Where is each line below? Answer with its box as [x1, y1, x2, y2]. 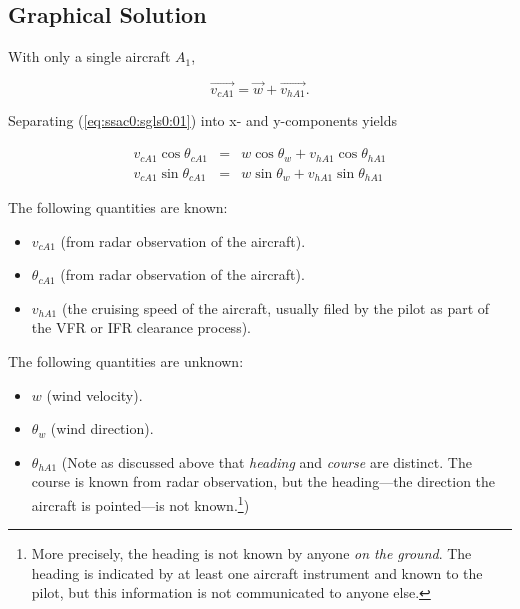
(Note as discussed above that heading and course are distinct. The [61, 451, 472, 472]
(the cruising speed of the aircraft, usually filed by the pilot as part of [61, 297, 490, 318]
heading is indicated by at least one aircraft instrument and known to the [31, 562, 483, 583]
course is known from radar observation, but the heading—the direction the [31, 471, 496, 492]
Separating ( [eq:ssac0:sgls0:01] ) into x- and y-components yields [8, 110, 398, 131]
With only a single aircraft [8, 46, 171, 67]
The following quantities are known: [8, 197, 228, 218]
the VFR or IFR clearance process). [31, 317, 251, 338]
